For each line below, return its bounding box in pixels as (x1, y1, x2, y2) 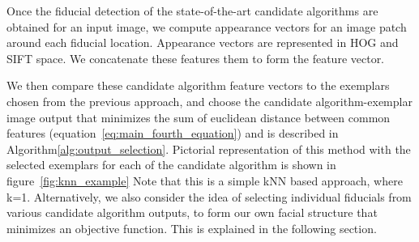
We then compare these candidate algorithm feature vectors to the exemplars (6, 77, 390, 94)
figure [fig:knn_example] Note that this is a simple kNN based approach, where (6, 172, 403, 189)
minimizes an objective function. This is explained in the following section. (6, 219, 377, 236)
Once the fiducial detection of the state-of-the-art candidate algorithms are (6, 2, 378, 19)
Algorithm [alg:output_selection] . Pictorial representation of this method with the (6, 140, 411, 157)
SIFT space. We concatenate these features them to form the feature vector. (6, 49, 385, 66)
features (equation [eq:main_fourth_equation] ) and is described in (6, 125, 339, 142)
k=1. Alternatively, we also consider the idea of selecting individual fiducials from (6, 188, 412, 205)
